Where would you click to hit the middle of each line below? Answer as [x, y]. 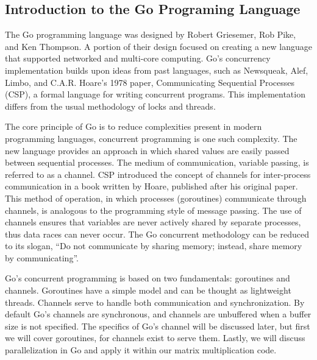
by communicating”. [42, 257]
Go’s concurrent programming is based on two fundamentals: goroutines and [148, 278]
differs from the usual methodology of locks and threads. [110, 106]
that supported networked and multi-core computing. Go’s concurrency [138, 58]
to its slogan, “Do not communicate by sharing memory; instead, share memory [154, 246]
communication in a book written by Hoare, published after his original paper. [151, 186]
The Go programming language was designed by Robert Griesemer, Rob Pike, [151, 34]
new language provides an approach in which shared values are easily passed [147, 150]
